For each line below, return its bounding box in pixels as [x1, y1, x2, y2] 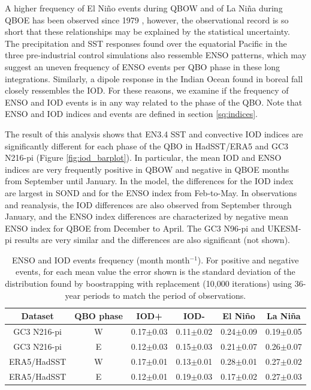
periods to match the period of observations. [83, 289, 246, 301]
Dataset [21, 310, 54, 322]
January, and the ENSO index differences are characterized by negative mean [5, 210, 289, 223]
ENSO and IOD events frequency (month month [12, 253, 190, 266]
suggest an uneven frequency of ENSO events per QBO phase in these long [5, 60, 280, 73]
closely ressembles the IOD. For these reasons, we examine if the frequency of [5, 84, 289, 97]
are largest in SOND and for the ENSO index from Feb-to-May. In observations [5, 186, 297, 199]
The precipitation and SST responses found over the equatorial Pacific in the [5, 37, 287, 49]
